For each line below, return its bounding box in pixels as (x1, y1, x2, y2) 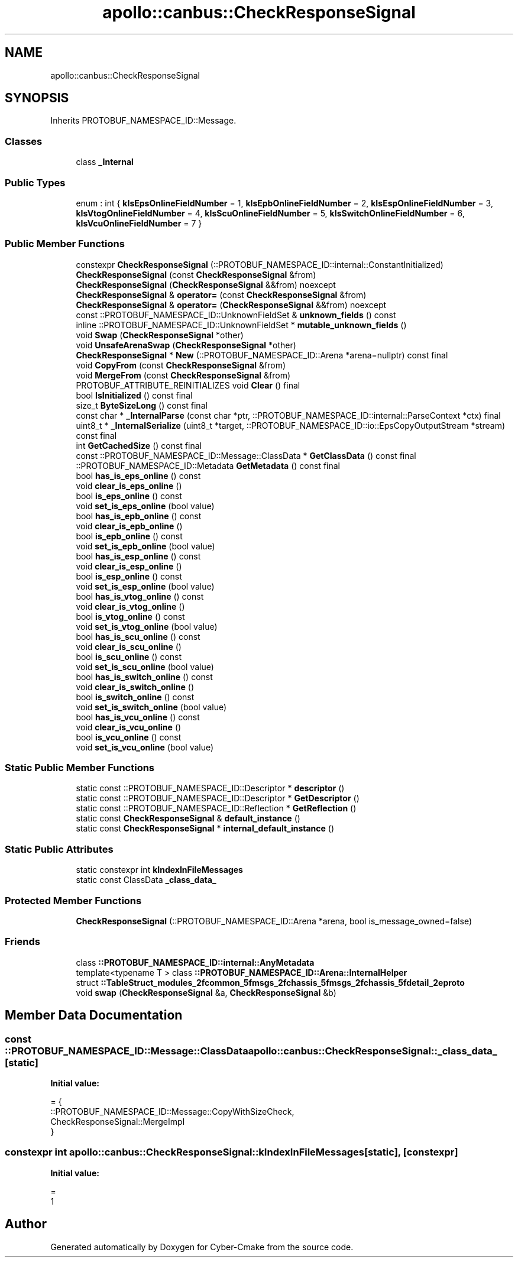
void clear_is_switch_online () (76, 681, 195, 692)
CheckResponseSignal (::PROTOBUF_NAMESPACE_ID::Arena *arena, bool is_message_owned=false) (76, 915, 472, 926)
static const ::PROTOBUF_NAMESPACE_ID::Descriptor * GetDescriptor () (76, 793, 360, 804)
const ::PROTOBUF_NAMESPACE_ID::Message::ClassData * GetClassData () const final (76, 450, 416, 461)
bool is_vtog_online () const (76, 611, 185, 622)
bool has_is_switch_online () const (76, 671, 213, 682)
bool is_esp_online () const (76, 571, 182, 581)
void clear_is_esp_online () (76, 561, 182, 571)
